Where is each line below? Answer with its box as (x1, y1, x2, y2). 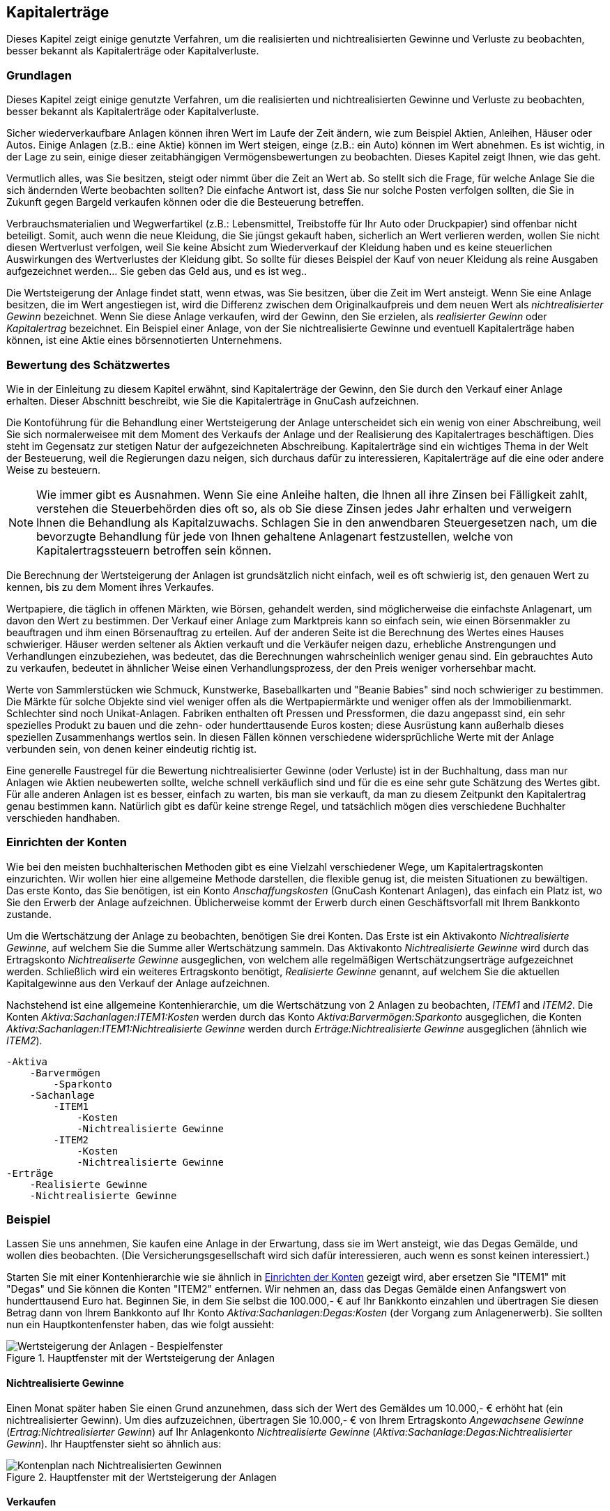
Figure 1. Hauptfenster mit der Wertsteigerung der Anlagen (6, 1352, 275, 1365)
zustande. (6, 908, 52, 920)
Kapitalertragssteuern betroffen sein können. (36, 543, 272, 557)
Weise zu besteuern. (6, 463, 101, 476)
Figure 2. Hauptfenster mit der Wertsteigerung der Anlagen (6, 1471, 277, 1483)
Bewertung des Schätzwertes (6, 357, 170, 372)
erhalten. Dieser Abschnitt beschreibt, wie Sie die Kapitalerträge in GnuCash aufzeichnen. (6, 394, 419, 407)
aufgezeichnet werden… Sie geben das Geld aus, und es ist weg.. (6, 265, 307, 278)
